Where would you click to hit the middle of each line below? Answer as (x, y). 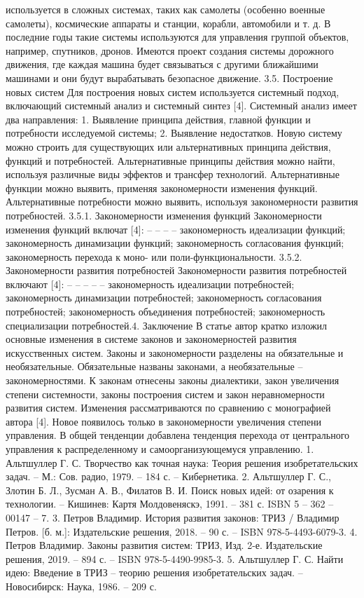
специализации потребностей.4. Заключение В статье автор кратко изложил (167, 325)
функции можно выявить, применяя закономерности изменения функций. (162, 188)
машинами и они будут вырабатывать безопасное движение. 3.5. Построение (169, 77)
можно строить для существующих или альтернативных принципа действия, (168, 146)
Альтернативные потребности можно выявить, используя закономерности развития (182, 202)
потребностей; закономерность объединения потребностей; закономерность (166, 312)
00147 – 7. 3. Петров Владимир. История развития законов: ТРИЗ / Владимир (173, 517)
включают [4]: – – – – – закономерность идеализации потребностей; (150, 284)
